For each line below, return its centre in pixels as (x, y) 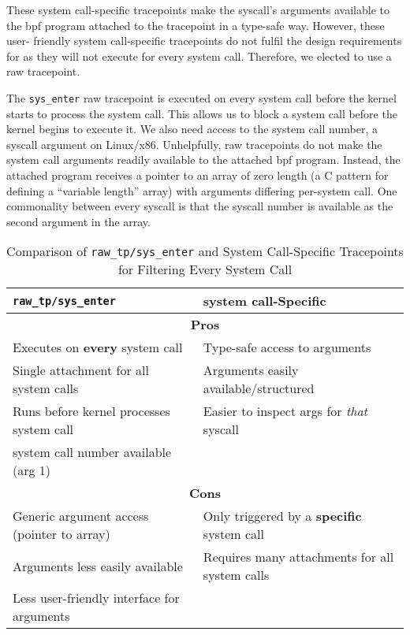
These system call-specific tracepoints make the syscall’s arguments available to (198, 9)
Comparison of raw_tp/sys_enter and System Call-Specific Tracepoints (205, 251)
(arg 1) (32, 470)
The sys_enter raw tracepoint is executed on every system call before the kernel (201, 97)
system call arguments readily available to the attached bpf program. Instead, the (203, 160)
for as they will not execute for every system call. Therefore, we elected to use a (199, 56)
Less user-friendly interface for (96, 598)
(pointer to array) (61, 534)
